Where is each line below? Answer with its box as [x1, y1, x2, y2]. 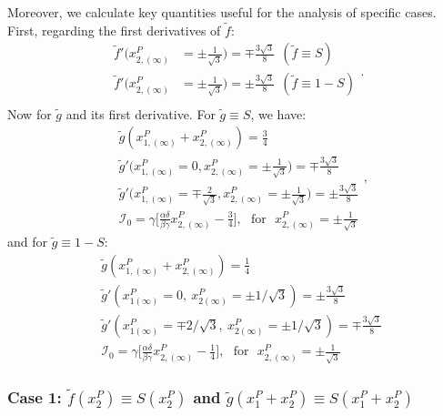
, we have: [250, 104, 307, 123]
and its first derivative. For [65, 104, 216, 123]
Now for [7, 104, 52, 123]
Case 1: [7, 386, 62, 409]
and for [7, 232, 48, 251]
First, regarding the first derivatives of [7, 20, 221, 39]
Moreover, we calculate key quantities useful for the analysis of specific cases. [7, 3, 437, 21]
